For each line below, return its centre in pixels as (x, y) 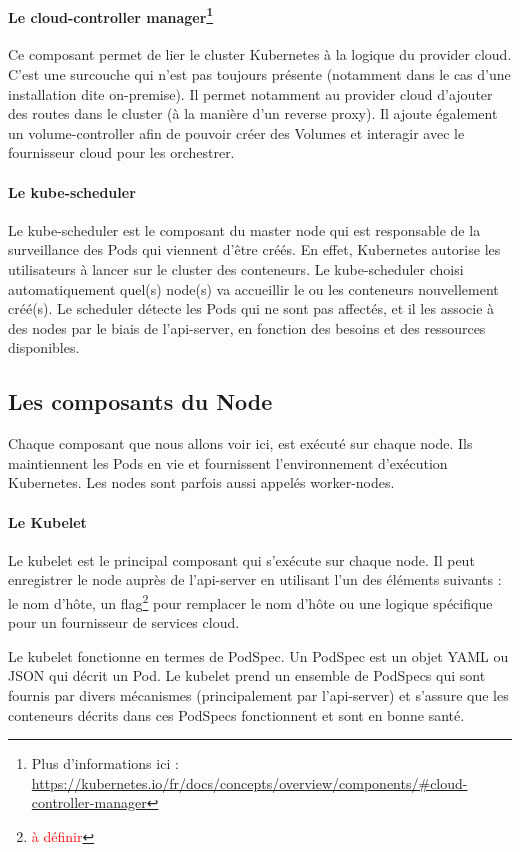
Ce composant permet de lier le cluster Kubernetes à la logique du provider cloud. (260, 54)
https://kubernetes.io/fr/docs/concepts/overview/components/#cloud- (249, 782)
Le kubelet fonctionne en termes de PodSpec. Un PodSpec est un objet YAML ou (258, 655)
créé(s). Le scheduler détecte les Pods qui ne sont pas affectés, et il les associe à (251, 308)
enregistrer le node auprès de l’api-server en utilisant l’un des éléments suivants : (255, 579)
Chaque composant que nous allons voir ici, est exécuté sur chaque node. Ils (240, 443)
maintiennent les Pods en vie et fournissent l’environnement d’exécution (228, 462)
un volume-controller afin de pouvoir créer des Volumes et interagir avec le (236, 132)
